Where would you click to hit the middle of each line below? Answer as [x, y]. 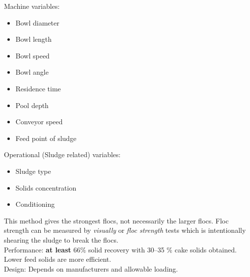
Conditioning [35, 204]
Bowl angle [32, 72]
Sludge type [33, 171]
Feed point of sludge [46, 138]
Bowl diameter [37, 22]
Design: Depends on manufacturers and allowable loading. [91, 268]
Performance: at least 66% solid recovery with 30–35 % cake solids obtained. [120, 249]
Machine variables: [32, 6]
